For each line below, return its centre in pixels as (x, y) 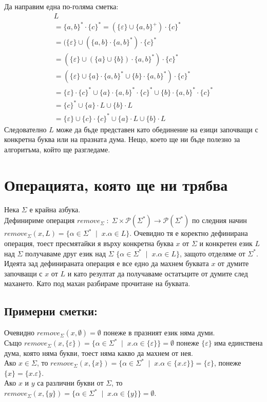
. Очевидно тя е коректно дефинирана (189, 233)
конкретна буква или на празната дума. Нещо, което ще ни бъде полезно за (122, 139)
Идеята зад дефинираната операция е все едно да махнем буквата (107, 263)
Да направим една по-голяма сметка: (61, 6)
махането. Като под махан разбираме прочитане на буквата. (97, 283)
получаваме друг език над (66, 253)
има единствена (239, 343)
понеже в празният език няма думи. (159, 333)
